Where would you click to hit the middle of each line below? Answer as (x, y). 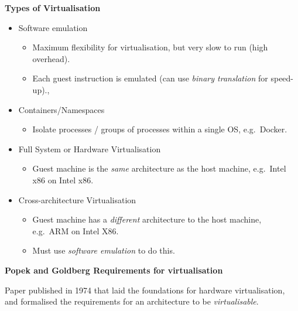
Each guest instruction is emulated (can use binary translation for (150, 78)
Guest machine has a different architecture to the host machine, (147, 219)
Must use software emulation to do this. (104, 250)
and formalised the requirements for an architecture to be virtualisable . (132, 301)
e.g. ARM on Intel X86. (76, 230)
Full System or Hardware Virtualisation (90, 148)
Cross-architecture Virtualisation (77, 199)
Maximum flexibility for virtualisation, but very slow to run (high (150, 47)
